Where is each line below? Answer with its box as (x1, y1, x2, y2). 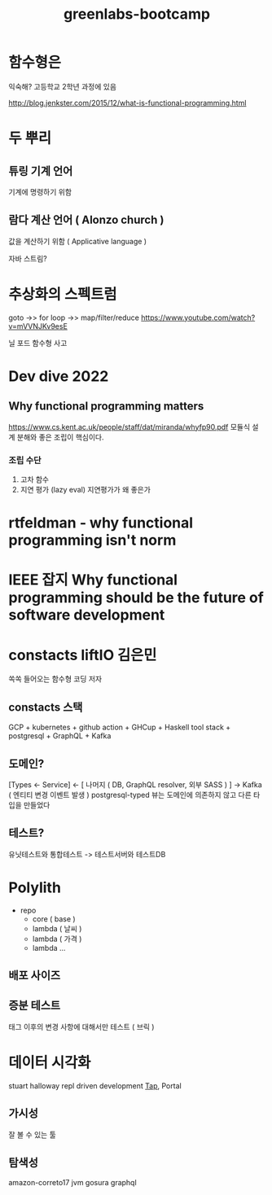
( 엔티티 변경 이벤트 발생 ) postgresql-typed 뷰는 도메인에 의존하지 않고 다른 (8, 790, 252, 799)
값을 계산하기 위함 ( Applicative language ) (8, 236, 147, 246)
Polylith (8, 878, 61, 896)
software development (8, 606, 165, 624)
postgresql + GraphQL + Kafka (8, 731, 112, 741)
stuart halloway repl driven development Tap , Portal (8, 1080, 182, 1091)
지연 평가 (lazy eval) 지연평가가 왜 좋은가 (20, 484, 151, 494)
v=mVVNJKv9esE (8, 321, 68, 330)
